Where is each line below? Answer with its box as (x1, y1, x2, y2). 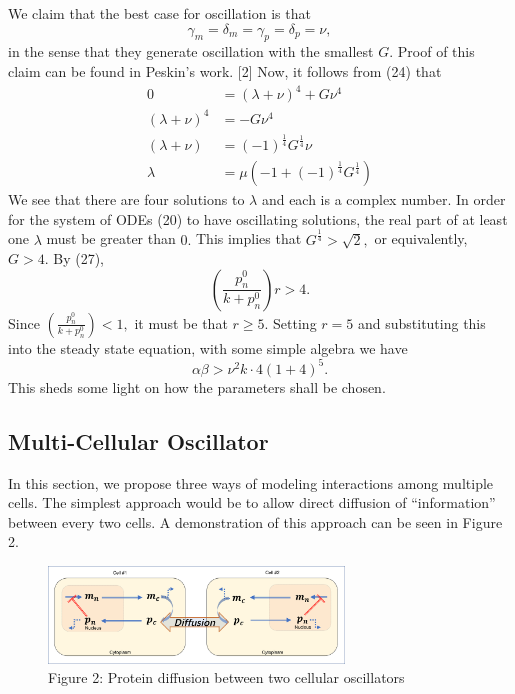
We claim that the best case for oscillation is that (8, 3, 311, 23)
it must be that (134, 312, 228, 333)
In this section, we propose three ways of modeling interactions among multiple (8, 472, 494, 493)
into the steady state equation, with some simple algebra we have (8, 337, 408, 358)
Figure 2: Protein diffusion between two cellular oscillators (48, 667, 405, 688)
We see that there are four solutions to (8, 189, 245, 210)
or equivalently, (374, 228, 468, 249)
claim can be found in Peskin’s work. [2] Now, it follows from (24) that (8, 60, 442, 81)
